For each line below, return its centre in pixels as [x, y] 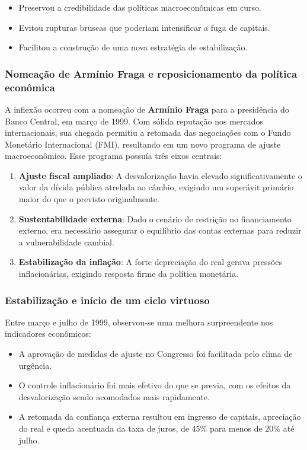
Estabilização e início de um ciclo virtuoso [107, 300]
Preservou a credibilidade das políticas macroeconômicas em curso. [140, 7]
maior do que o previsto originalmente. [89, 199]
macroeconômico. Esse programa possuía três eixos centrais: [113, 156]
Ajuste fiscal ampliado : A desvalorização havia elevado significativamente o [160, 175]
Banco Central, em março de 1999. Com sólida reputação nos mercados [134, 121]
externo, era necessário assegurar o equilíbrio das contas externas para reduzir [160, 230]
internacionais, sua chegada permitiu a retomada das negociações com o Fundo [148, 133]
